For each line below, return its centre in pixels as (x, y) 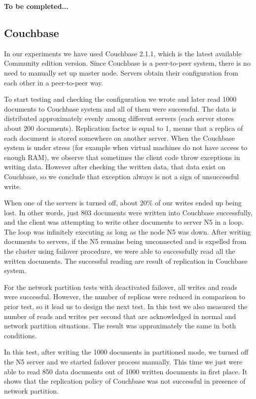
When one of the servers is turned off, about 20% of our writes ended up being (123, 203)
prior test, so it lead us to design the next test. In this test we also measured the (126, 306)
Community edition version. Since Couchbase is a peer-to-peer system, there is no (127, 63)
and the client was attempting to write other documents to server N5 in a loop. (124, 222)
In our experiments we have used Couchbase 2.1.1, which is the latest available (123, 53)
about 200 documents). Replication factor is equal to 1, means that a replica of (124, 128)
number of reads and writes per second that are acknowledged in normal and (120, 316)
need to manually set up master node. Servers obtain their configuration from (121, 72)
